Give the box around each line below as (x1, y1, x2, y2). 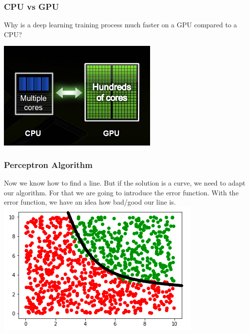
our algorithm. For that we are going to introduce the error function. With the (4, 187, 239, 197)
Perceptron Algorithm (4, 158, 93, 170)
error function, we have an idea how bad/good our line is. (4, 197, 176, 207)
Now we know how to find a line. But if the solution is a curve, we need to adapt (4, 178, 246, 188)
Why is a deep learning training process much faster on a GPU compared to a (4, 20, 237, 30)
